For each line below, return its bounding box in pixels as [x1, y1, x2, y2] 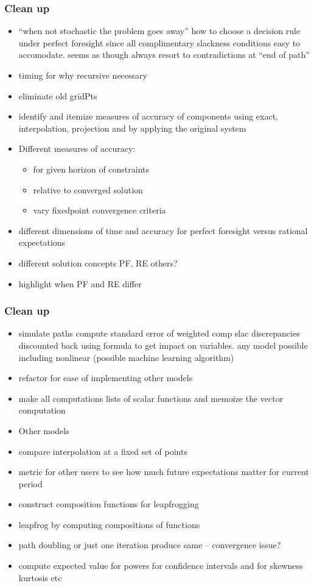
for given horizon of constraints [33, 162, 150, 175]
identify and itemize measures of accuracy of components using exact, [18, 110, 278, 123]
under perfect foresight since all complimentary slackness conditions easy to [18, 36, 301, 49]
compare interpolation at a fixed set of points [18, 445, 187, 457]
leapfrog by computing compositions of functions [18, 518, 200, 531]
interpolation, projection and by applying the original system [18, 121, 246, 134]
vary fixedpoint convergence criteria [33, 204, 166, 216]
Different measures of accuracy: [18, 142, 136, 155]
